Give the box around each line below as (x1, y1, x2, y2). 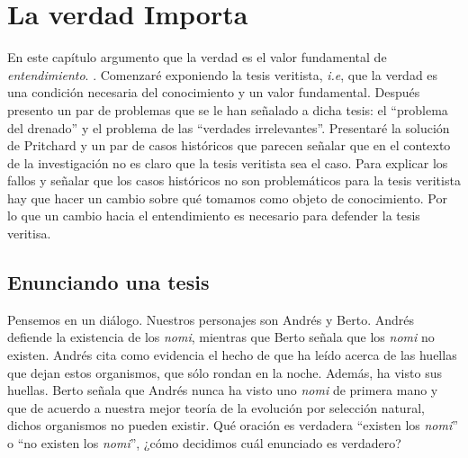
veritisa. (7, 224, 51, 243)
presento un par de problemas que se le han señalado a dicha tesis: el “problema (7, 100, 448, 119)
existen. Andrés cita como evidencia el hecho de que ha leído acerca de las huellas (7, 346, 457, 364)
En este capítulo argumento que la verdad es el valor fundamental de (7, 48, 387, 67)
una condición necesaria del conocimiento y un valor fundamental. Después (7, 83, 420, 102)
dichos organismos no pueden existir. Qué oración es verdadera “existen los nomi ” (7, 416, 458, 435)
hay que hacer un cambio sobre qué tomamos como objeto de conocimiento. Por (7, 188, 447, 207)
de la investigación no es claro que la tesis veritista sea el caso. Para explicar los (7, 153, 448, 172)
